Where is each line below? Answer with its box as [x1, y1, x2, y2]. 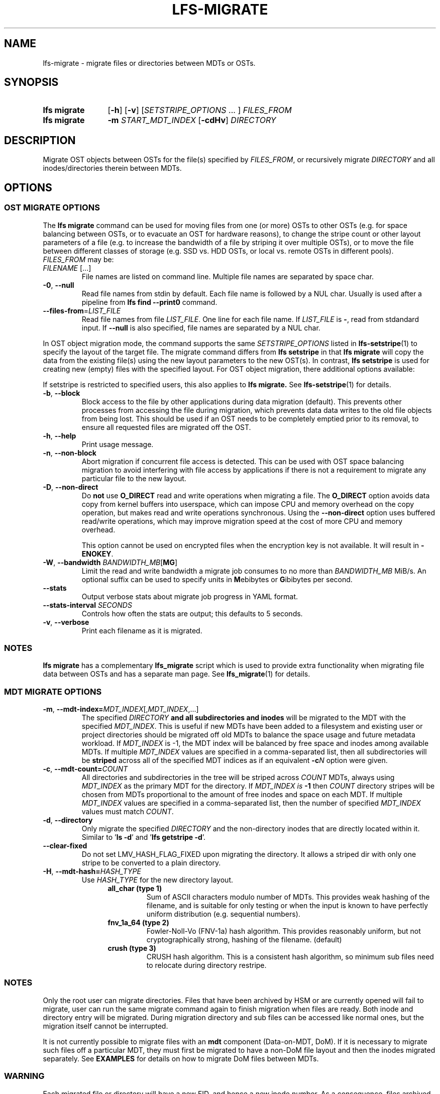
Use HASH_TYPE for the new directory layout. [81, 876, 234, 884]
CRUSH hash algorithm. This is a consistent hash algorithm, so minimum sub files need [146, 952, 434, 961]
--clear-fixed [43, 841, 87, 850]
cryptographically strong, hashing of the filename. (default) [146, 935, 342, 944]
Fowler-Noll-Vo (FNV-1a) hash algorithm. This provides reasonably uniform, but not [146, 927, 421, 935]
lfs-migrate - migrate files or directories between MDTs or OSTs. [43, 58, 256, 67]
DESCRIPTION [4, 134, 76, 147]
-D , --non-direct [43, 482, 98, 491]
